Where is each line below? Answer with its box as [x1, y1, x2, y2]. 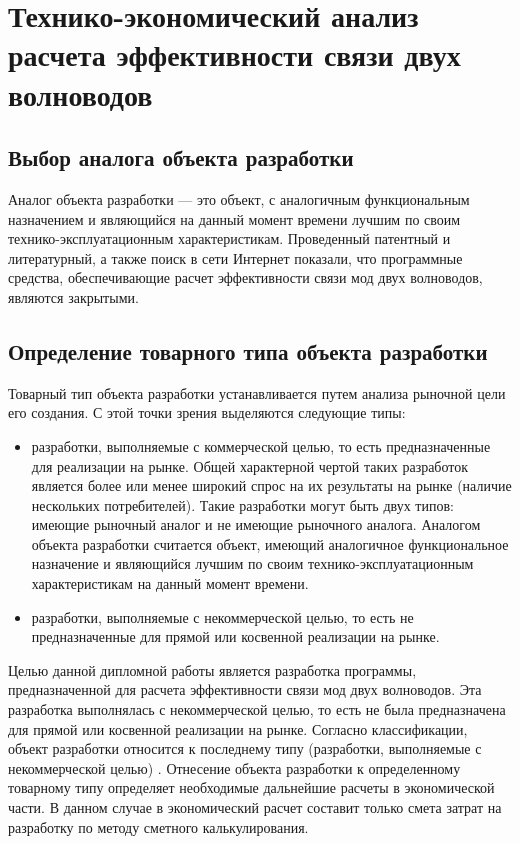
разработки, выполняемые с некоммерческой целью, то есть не [31, 606, 414, 627]
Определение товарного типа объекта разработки [8, 335, 488, 366]
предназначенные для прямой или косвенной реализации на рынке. [31, 626, 440, 647]
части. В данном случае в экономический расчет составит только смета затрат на [8, 797, 502, 817]
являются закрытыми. [8, 286, 139, 307]
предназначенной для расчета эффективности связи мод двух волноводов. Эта [8, 679, 482, 700]
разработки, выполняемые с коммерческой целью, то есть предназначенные [31, 435, 491, 456]
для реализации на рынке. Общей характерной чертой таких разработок [31, 455, 469, 476]
